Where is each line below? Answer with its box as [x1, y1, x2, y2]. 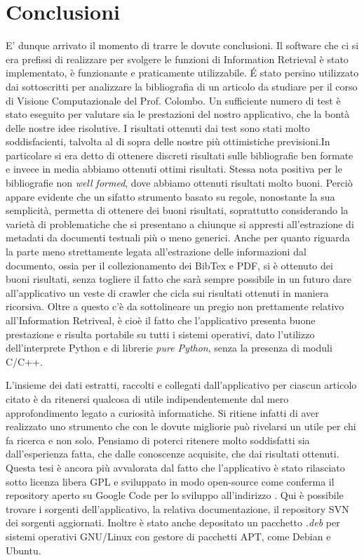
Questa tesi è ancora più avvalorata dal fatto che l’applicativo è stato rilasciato [6, 460, 345, 474]
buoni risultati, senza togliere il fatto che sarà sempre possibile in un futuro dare [6, 272, 352, 286]
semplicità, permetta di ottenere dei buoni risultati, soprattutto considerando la [6, 203, 349, 218]
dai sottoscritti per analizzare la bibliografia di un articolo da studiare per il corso [6, 79, 358, 93]
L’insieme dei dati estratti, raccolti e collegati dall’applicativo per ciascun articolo [6, 378, 357, 392]
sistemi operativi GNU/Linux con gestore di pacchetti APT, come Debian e [6, 528, 331, 543]
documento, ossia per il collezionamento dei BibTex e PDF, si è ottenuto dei [6, 258, 333, 272]
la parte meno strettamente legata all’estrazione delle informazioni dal [6, 244, 306, 259]
